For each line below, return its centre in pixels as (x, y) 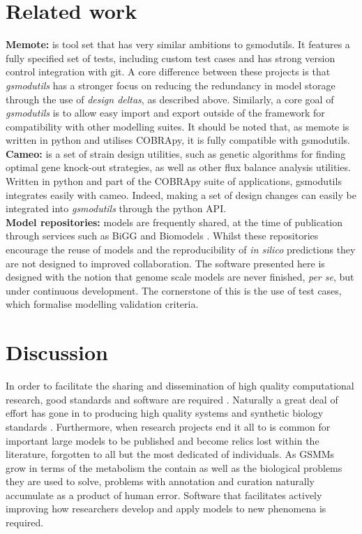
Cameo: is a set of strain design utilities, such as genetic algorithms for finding (176, 153)
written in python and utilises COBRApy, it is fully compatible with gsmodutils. (178, 140)
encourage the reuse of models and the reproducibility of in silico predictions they (181, 250)
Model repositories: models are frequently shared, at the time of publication (174, 222)
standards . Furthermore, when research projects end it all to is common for (168, 426)
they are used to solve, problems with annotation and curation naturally (160, 481)
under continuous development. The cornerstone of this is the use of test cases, (174, 290)
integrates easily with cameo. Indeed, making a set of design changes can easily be (181, 194)
